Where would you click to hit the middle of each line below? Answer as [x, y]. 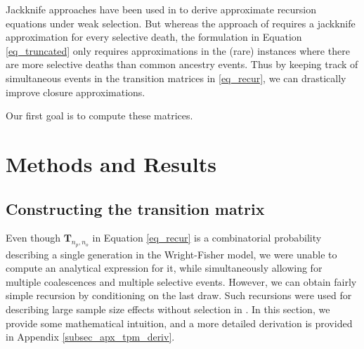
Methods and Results [111, 163]
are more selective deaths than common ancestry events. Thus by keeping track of [182, 64]
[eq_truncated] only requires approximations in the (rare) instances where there [178, 50]
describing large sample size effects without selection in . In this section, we [168, 309]
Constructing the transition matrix [135, 208]
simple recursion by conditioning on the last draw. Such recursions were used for [179, 295]
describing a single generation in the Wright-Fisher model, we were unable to [171, 254]
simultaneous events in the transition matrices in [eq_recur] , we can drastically [176, 78]
